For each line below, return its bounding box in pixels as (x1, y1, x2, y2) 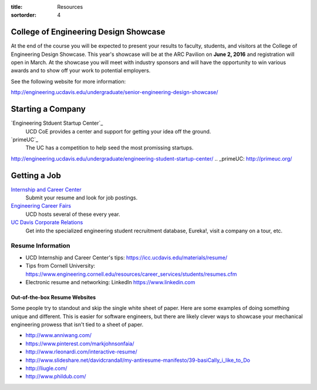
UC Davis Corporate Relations (11, 219, 83, 226)
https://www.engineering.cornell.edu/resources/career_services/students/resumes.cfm (25, 271, 237, 278)
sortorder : (11, 12, 36, 19)
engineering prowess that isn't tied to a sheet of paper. (11, 321, 144, 328)
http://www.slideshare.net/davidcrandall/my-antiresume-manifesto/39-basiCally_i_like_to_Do (25, 356, 251, 364)
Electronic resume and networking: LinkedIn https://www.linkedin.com (25, 278, 195, 285)
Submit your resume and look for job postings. (25, 194, 138, 201)
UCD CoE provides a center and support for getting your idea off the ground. (25, 128, 211, 135)
